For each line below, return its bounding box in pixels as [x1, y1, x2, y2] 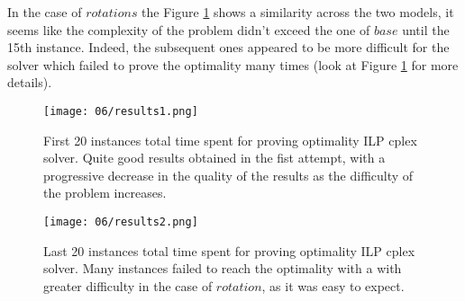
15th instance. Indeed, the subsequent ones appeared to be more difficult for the [7, 38, 450, 57]
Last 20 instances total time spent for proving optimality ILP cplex [43, 241, 415, 260]
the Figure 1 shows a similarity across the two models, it [141, 3, 454, 21]
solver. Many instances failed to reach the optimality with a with [43, 259, 402, 278]
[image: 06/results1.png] [43, 104, 198, 118]
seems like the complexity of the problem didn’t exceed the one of [7, 20, 370, 39]
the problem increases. [43, 183, 167, 202]
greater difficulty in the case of [43, 276, 213, 295]
